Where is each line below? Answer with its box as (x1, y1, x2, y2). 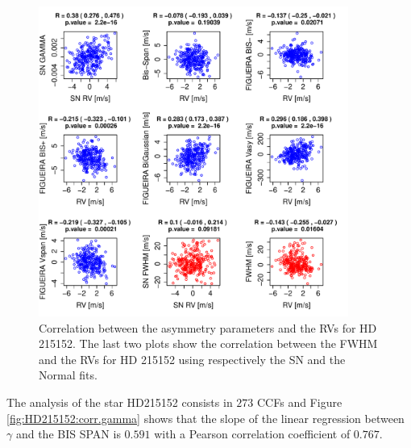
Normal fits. (39, 366, 98, 383)
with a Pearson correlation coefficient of (154, 425, 351, 442)
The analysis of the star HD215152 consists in (6, 393, 233, 410)
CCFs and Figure (257, 393, 342, 410)
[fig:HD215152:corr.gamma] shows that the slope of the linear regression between (6, 409, 405, 426)
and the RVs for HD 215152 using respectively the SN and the (39, 350, 346, 367)
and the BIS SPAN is (15, 425, 121, 442)
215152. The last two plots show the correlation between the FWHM (39, 335, 378, 352)
